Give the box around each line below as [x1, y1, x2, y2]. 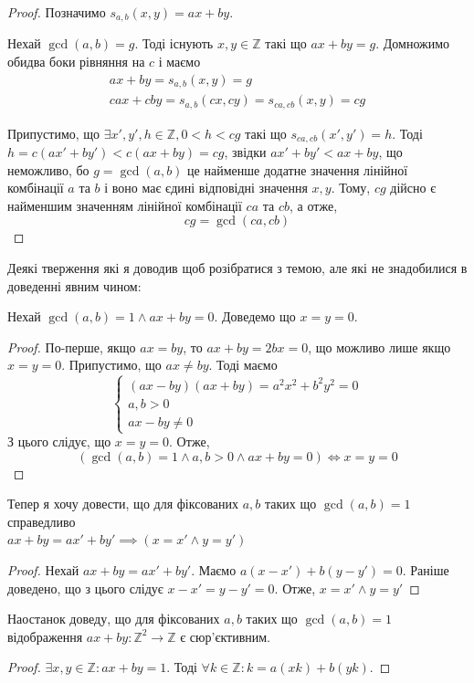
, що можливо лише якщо [308, 337, 451, 356]
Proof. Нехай [7, 561, 79, 580]
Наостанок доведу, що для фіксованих [7, 609, 220, 628]
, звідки [224, 142, 267, 162]
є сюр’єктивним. [180, 626, 271, 646]
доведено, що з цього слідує [7, 578, 163, 597]
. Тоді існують [134, 34, 214, 53]
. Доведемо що [214, 307, 296, 326]
